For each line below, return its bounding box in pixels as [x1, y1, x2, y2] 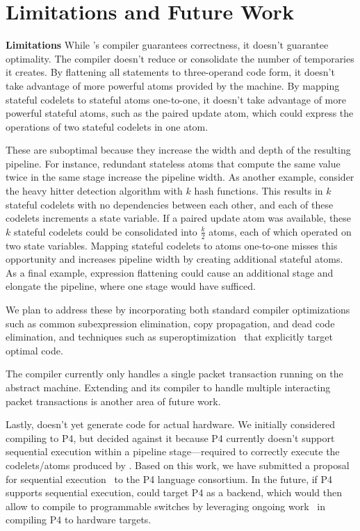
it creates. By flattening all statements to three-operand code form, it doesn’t [6, 65, 335, 79]
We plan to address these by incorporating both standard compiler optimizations [6, 302, 350, 317]
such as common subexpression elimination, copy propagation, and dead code [6, 316, 335, 330]
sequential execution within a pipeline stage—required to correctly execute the [6, 444, 340, 459]
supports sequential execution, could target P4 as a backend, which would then [6, 485, 342, 500]
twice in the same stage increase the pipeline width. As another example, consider [6, 170, 354, 184]
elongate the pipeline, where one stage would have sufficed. [6, 279, 256, 293]
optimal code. [6, 343, 63, 357]
